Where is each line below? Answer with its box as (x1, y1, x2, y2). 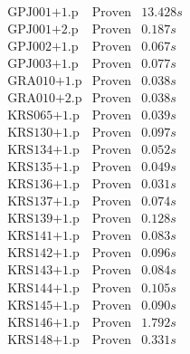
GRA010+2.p (7, 92, 82, 106)
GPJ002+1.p (7, 41, 79, 54)
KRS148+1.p (7, 333, 80, 347)
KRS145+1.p (7, 299, 80, 312)
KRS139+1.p (7, 213, 80, 226)
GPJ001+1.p (7, 6, 79, 20)
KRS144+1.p (7, 282, 80, 295)
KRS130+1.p (7, 127, 80, 140)
